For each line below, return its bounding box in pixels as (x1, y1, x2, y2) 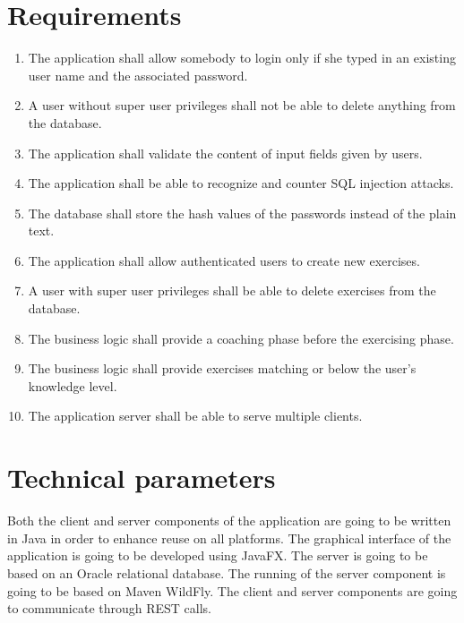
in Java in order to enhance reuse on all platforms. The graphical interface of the (7, 528, 451, 547)
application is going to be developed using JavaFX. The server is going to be (7, 546, 428, 565)
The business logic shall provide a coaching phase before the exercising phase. (28, 329, 454, 347)
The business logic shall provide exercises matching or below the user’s (28, 359, 417, 378)
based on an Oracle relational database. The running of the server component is (7, 563, 446, 582)
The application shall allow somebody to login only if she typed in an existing (28, 48, 456, 67)
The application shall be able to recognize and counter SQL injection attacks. (28, 174, 454, 192)
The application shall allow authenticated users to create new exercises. (28, 251, 420, 269)
